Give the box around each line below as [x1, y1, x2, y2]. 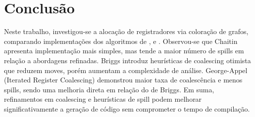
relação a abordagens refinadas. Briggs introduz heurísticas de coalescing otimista [4, 55, 251, 65]
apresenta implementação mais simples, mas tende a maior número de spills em [4, 45, 244, 56]
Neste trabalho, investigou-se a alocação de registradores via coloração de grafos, [4, 26, 249, 37]
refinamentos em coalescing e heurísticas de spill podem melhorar [4, 94, 202, 104]
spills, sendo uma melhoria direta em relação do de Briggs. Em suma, [4, 84, 214, 94]
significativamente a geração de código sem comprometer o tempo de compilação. [4, 103, 250, 114]
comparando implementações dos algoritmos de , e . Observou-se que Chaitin [4, 36, 238, 46]
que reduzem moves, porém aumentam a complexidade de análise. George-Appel [4, 65, 248, 75]
